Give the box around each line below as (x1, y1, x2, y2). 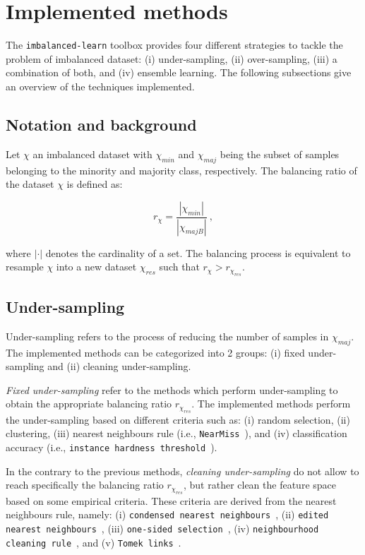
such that (159, 259, 200, 274)
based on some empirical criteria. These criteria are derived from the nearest (6, 493, 337, 508)
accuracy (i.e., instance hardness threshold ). (6, 440, 217, 455)
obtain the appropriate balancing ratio (6, 396, 172, 411)
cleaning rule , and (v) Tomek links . (6, 535, 181, 549)
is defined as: (66, 177, 123, 191)
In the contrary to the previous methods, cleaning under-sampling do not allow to (6, 463, 359, 478)
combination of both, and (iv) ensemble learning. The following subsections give (6, 65, 352, 80)
